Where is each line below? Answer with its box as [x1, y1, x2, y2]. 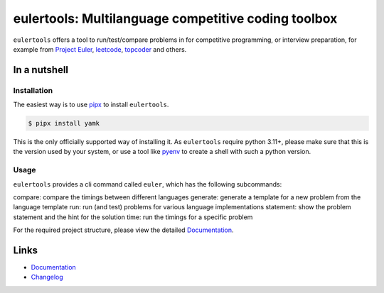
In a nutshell [13, 64, 69, 76]
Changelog [31, 273, 63, 282]
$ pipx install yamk [28, 119, 100, 128]
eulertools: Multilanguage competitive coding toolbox [13, 11, 338, 26]
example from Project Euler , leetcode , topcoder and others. [13, 45, 187, 53]
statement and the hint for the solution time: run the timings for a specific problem [13, 213, 253, 221]
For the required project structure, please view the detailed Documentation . [13, 226, 234, 234]
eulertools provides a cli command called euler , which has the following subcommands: [13, 179, 282, 188]
